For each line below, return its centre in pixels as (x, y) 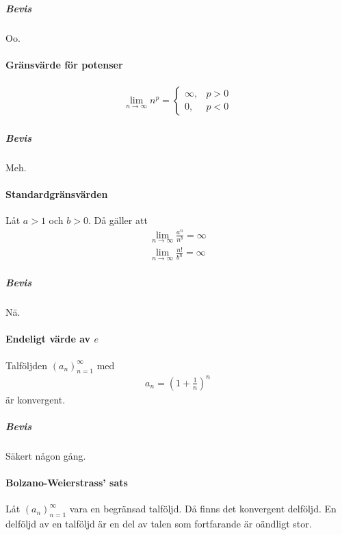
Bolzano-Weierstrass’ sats (67, 483)
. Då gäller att (118, 220)
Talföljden (27, 365)
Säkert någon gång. (46, 456)
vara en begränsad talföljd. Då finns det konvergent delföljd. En (203, 509)
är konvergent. (36, 399)
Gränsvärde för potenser (64, 64)
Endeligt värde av (48, 339)
